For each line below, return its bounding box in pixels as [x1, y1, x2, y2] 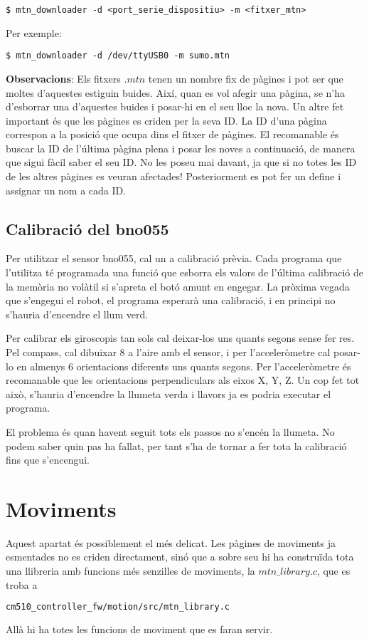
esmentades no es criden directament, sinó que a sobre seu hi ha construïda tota [6, 549, 354, 564]
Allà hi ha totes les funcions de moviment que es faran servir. [6, 622, 273, 637]
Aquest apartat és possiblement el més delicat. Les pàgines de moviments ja [6, 535, 336, 550]
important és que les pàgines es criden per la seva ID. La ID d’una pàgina [6, 113, 327, 127]
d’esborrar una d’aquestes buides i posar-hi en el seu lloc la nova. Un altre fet [6, 99, 344, 114]
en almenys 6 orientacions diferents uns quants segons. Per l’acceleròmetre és [16, 358, 351, 373]
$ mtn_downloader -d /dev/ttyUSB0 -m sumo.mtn [6, 51, 230, 61]
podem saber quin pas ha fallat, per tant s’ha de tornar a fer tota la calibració [6, 438, 347, 453]
